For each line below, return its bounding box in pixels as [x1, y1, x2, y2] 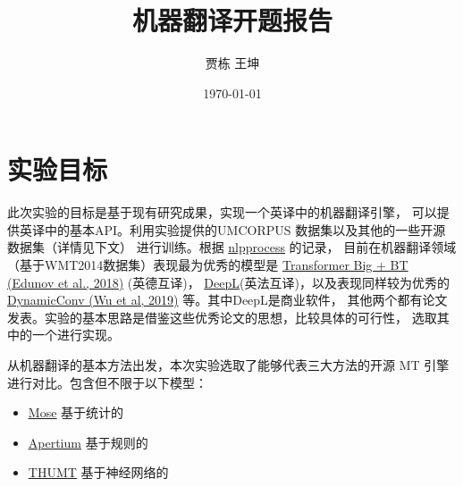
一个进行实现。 [31, 325, 120, 344]
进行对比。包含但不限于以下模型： [7, 373, 207, 391]
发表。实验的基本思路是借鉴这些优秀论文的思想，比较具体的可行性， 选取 [7, 307, 437, 326]
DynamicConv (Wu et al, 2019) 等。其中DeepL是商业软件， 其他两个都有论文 [7, 290, 448, 309]
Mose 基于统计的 [28, 403, 124, 422]
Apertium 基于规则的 [28, 432, 148, 451]
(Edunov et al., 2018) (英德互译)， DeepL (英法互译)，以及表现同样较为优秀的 [7, 273, 450, 291]
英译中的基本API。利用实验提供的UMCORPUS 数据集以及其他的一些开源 [19, 220, 446, 239]
